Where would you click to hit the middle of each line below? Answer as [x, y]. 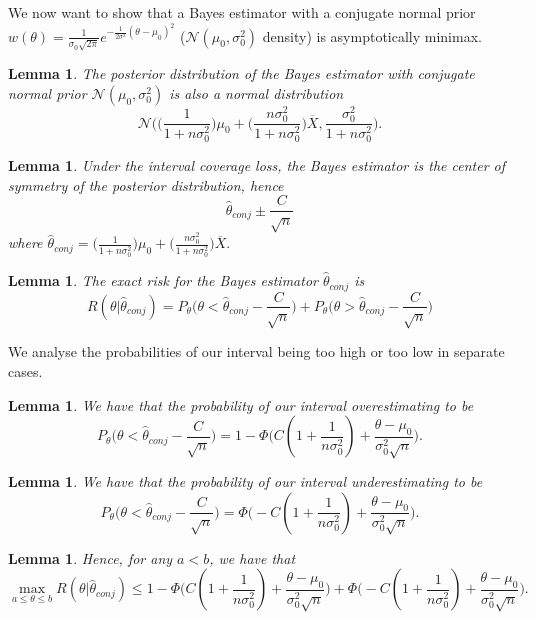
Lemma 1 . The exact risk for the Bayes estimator [163, 280]
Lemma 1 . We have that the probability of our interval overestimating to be [241, 404]
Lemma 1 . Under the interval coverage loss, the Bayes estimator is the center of [257, 165]
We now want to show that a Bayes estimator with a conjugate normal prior [242, 12]
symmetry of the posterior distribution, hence [146, 184]
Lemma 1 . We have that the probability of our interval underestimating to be [245, 481]
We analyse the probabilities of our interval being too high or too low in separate [256, 351]
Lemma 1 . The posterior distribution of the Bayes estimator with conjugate [241, 73]
